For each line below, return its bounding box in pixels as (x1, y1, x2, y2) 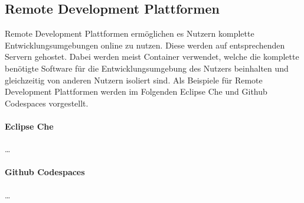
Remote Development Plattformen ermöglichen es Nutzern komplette (5, 27, 254, 40)
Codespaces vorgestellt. (5, 96, 89, 109)
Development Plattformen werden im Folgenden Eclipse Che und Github (5, 85, 267, 98)
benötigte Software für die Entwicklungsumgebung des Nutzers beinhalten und (5, 62, 289, 74)
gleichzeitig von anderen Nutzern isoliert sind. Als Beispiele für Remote (5, 73, 263, 86)
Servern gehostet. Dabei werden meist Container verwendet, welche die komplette (5, 50, 299, 63)
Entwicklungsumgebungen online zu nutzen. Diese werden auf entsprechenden (5, 38, 285, 51)
